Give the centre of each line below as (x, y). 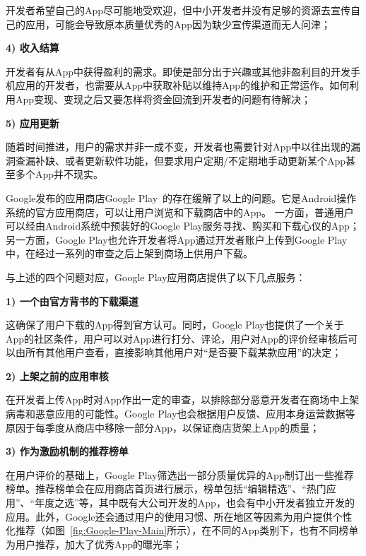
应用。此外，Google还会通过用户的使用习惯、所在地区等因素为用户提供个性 (179, 516)
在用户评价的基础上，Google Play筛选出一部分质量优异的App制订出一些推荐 (180, 474)
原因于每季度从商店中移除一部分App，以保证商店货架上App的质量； (163, 427)
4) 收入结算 (33, 48)
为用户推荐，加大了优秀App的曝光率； (94, 544)
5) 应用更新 (33, 123)
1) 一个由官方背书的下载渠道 (72, 301)
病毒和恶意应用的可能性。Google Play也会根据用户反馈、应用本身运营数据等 (181, 414)
